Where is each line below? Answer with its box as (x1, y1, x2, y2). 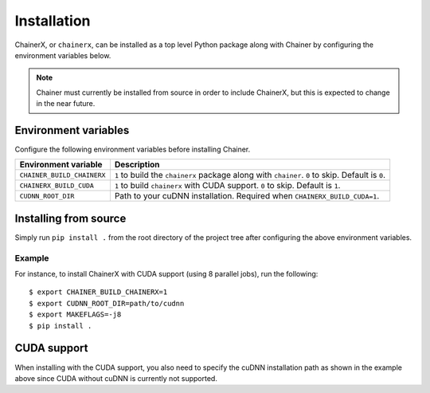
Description (114, 159, 160, 171)
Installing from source (14, 211, 127, 225)
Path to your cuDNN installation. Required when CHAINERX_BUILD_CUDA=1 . (114, 191, 380, 202)
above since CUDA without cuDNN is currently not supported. (14, 373, 218, 383)
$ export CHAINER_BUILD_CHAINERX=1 (29, 288, 168, 297)
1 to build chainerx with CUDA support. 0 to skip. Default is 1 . (114, 180, 341, 191)
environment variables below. (14, 50, 111, 60)
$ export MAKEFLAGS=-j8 (29, 310, 122, 319)
